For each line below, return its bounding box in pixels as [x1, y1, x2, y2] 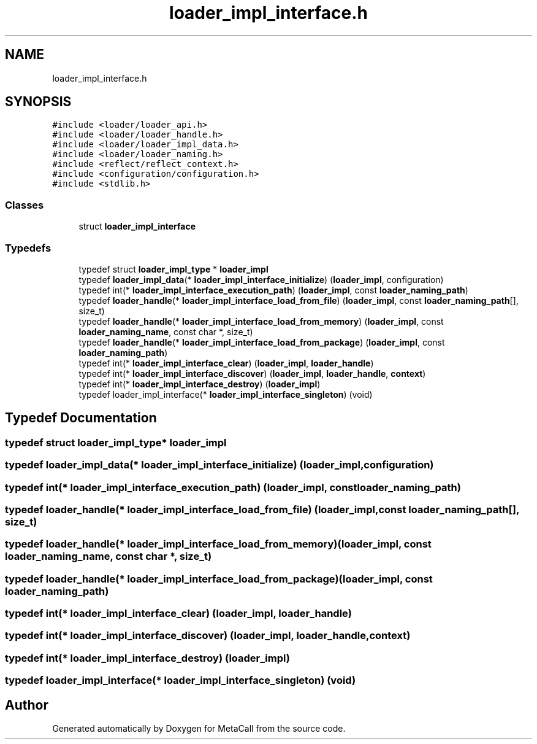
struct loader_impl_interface [78, 221, 196, 232]
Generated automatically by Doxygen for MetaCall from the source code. [52, 723, 346, 734]
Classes [5, 198, 44, 211]
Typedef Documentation [5, 410, 157, 426]
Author [5, 697, 48, 713]
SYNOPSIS [5, 94, 72, 110]
